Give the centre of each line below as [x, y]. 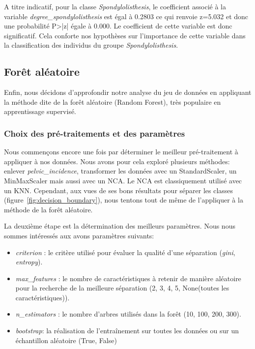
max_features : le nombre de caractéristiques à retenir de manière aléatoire [128, 278]
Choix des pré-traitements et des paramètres [95, 133]
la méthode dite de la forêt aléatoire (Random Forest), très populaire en [113, 102]
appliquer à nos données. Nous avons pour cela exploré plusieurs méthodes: [117, 161]
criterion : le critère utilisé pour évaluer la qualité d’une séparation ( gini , [125, 252]
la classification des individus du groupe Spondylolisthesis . [91, 45]
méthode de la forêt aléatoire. [48, 209]
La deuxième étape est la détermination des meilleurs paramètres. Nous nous [120, 226]
